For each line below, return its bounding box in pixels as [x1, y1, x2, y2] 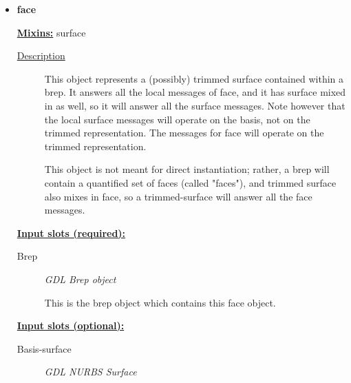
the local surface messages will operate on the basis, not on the [44, 112, 310, 126]
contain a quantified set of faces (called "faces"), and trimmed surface [44, 175, 337, 189]
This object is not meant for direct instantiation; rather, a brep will [44, 162, 330, 176]
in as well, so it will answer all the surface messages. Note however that [44, 98, 345, 112]
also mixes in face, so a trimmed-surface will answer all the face [44, 189, 312, 203]
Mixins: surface [17, 25, 86, 39]
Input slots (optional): [17, 318, 125, 333]
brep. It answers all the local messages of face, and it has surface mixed [44, 85, 346, 99]
